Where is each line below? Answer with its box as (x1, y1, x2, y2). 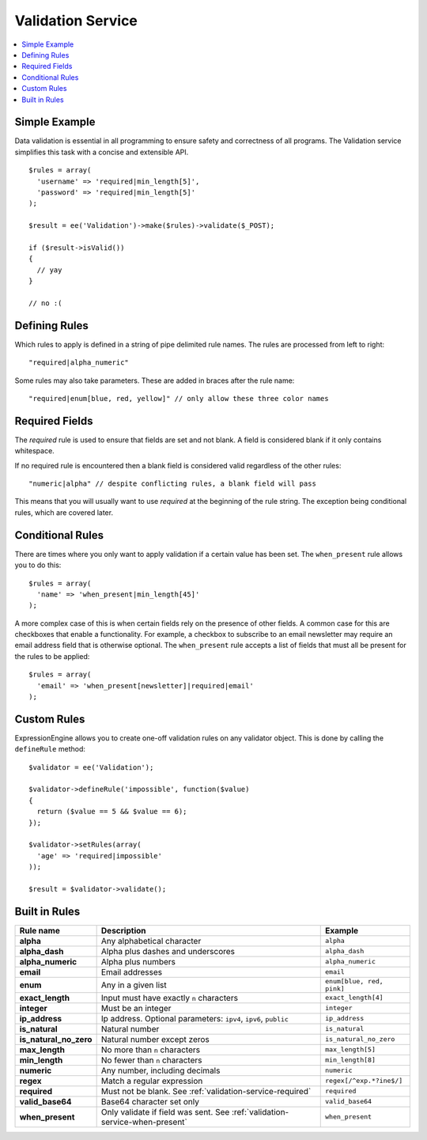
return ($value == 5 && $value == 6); (36, 807, 187, 816)
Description (100, 925, 146, 936)
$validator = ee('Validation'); (28, 763, 154, 771)
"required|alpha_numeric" (28, 358, 130, 367)
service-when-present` (100, 1116, 187, 1127)
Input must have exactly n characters (100, 992, 239, 1003)
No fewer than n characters (100, 1055, 202, 1066)
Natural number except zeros (100, 1033, 210, 1044)
